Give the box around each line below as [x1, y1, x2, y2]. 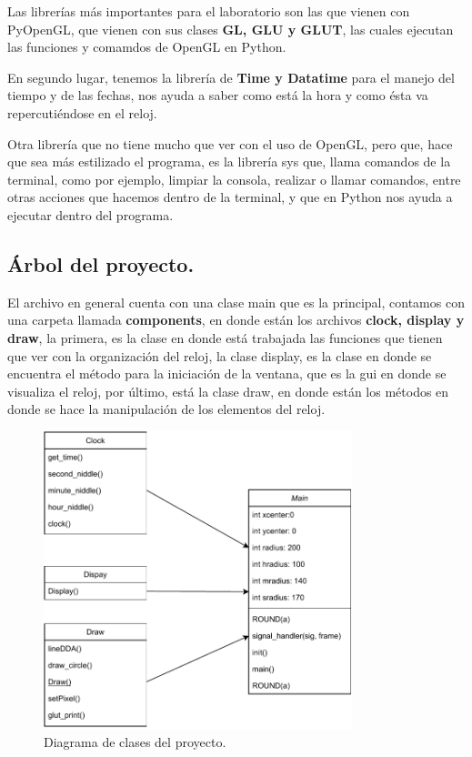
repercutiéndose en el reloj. [7, 103, 157, 122]
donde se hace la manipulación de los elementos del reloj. [7, 399, 326, 419]
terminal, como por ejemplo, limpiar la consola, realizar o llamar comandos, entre [7, 169, 461, 188]
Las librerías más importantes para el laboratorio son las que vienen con [7, 2, 410, 20]
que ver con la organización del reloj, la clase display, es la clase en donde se [7, 346, 432, 365]
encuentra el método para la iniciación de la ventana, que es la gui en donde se [7, 364, 447, 383]
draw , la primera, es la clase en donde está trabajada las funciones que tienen [7, 328, 443, 347]
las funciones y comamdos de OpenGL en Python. [7, 37, 286, 56]
